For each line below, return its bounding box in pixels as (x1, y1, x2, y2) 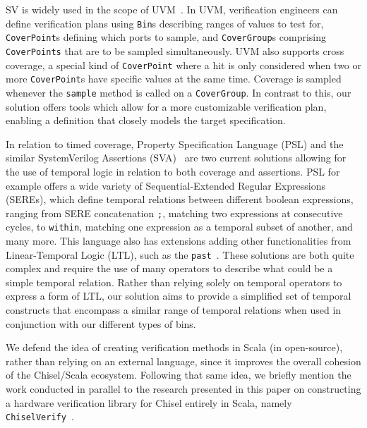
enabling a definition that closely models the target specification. (6, 113, 286, 128)
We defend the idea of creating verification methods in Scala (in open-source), (6, 340, 343, 355)
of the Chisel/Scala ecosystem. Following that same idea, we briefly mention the (6, 367, 351, 382)
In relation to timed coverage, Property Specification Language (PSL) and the (6, 136, 344, 151)
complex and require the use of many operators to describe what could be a (6, 261, 333, 276)
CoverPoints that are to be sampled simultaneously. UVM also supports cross (6, 43, 344, 58)
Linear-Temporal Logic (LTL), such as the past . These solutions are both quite (6, 247, 354, 262)
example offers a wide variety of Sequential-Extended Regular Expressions (6, 178, 325, 192)
